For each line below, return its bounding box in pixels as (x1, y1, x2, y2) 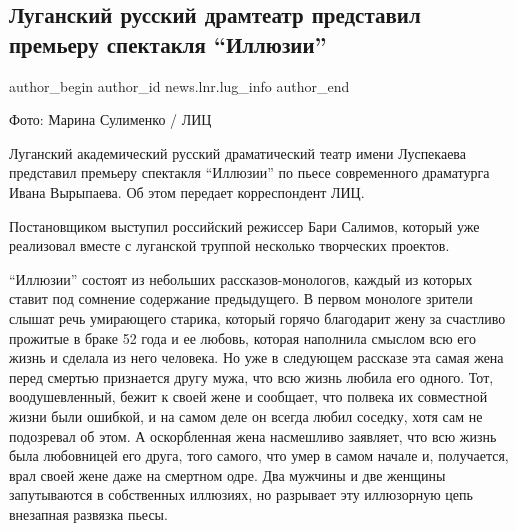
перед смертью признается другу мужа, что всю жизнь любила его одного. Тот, (9, 366, 494, 387)
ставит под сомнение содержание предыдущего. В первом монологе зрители (9, 288, 473, 309)
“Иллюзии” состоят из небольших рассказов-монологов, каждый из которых (9, 268, 473, 289)
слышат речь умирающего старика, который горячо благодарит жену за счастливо (9, 307, 506, 328)
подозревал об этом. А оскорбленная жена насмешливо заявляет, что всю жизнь (9, 425, 497, 446)
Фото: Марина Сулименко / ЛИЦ (9, 109, 212, 130)
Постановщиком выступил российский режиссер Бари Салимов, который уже (9, 215, 480, 236)
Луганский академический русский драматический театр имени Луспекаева (9, 142, 466, 163)
